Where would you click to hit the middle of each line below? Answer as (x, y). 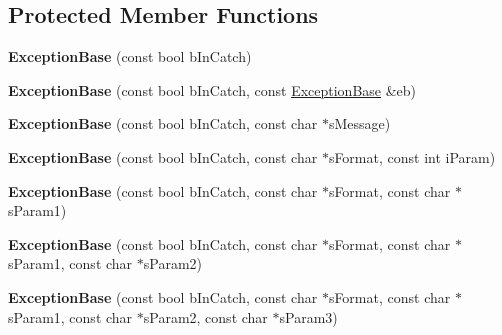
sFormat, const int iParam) (412, 156)
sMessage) (359, 123)
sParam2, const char (205, 316)
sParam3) (308, 316)
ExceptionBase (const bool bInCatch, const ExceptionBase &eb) (212, 89)
